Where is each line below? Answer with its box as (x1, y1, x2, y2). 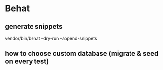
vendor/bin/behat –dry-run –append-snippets (5, 35, 97, 41)
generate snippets (5, 23, 63, 31)
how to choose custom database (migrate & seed (5, 49, 159, 58)
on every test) (5, 57, 49, 66)
